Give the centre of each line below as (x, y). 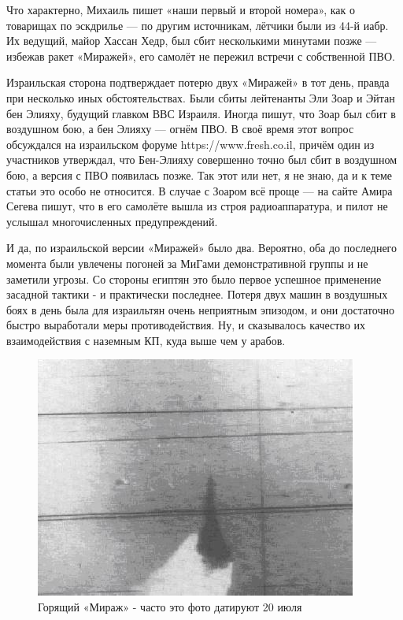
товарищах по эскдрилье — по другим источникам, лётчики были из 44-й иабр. (198, 25)
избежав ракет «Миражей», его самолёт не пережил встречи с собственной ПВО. (201, 56)
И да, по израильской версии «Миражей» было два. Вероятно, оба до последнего (202, 248)
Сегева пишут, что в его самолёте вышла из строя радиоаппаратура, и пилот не (197, 206)
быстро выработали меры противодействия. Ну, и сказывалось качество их (186, 325)
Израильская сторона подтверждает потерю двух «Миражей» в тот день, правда (198, 82)
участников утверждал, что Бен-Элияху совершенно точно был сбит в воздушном (201, 160)
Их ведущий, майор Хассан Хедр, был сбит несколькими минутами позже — (192, 41)
